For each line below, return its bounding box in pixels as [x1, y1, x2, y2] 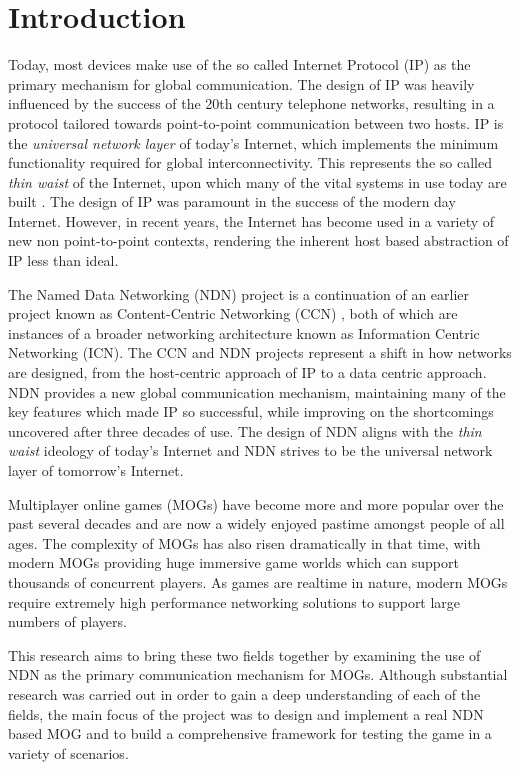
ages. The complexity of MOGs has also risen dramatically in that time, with [8, 532, 481, 553]
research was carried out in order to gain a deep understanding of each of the [8, 683, 481, 704]
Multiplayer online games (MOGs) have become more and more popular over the [8, 493, 504, 514]
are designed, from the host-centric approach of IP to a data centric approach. [8, 362, 487, 383]
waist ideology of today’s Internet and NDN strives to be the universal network [8, 440, 493, 461]
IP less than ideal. [8, 250, 119, 271]
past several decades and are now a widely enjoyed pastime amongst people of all [8, 513, 505, 534]
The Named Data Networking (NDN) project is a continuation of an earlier [8, 283, 470, 304]
